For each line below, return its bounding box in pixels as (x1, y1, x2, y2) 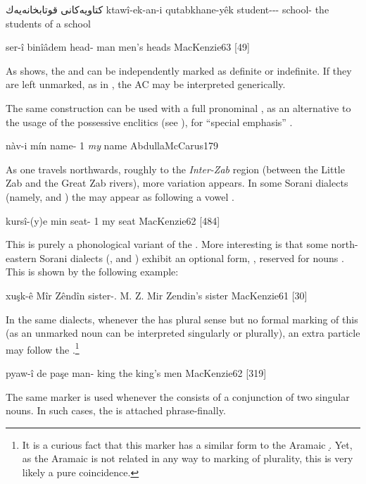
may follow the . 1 (6, 340, 80, 356)
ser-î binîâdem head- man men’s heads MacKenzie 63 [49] (6, 39, 250, 54)
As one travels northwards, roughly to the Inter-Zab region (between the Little (6, 161, 345, 176)
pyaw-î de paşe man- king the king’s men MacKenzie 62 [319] (6, 365, 267, 380)
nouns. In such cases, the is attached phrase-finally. (6, 403, 226, 418)
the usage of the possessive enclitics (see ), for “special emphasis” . (6, 114, 293, 129)
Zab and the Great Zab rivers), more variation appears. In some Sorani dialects (6, 175, 348, 190)
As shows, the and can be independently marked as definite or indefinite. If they (6, 63, 352, 77)
